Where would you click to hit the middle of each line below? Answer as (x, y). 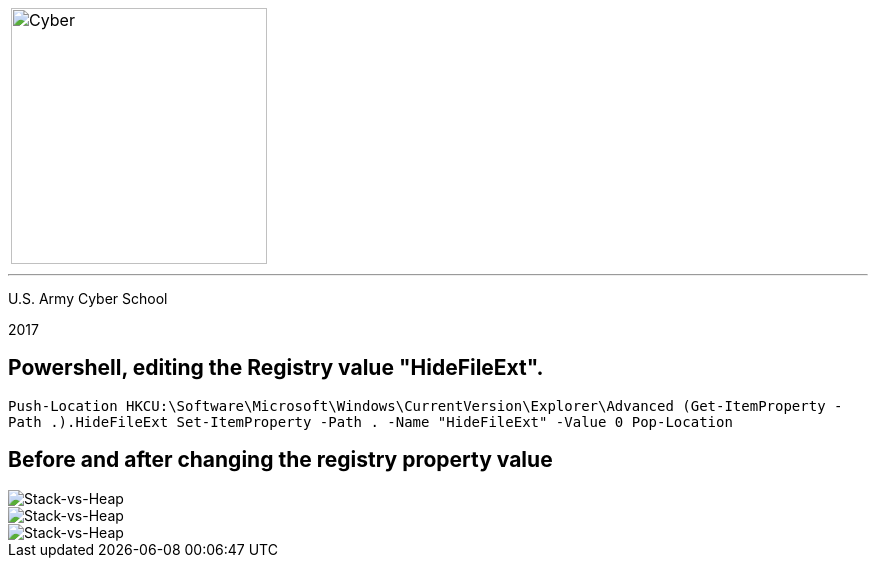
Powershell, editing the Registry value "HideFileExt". (276, 368)
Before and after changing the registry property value (280, 460)
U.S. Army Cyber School (88, 298)
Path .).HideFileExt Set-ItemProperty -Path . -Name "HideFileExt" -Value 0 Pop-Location (370, 421)
